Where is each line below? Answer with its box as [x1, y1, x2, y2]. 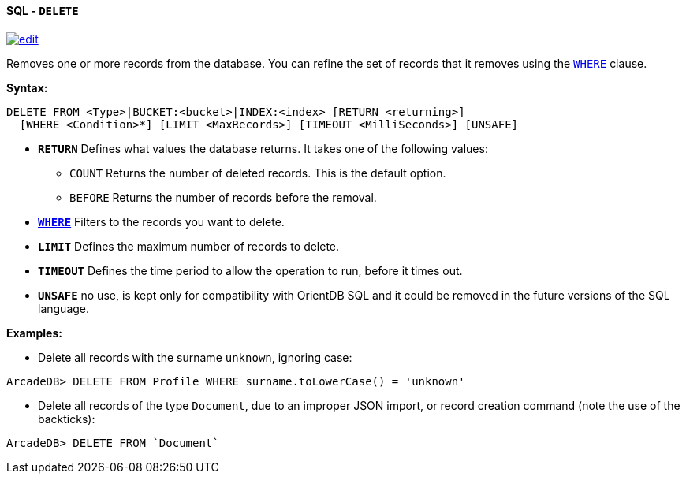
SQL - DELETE [6, 4, 79, 17]
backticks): [38, 411, 95, 426]
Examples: [6, 326, 62, 340]
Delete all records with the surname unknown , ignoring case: [38, 350, 352, 364]
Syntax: [6, 80, 48, 95]
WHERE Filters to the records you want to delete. [38, 214, 285, 229]
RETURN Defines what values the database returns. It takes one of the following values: [38, 141, 488, 155]
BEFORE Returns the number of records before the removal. [69, 190, 377, 204]
